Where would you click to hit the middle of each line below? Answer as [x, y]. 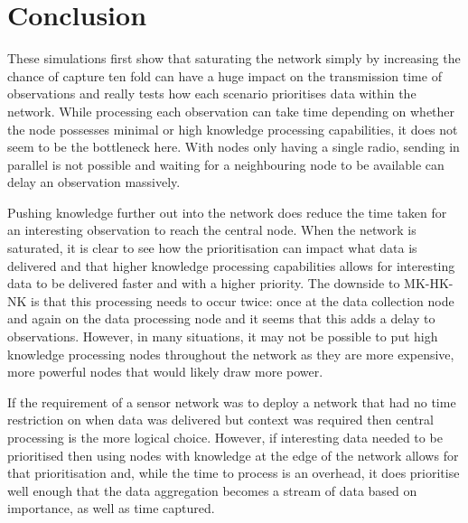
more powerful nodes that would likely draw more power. [165, 372]
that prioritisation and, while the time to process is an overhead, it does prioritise [234, 473]
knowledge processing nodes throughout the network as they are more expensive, [231, 354]
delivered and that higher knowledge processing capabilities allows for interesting [231, 265]
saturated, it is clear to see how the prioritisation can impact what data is [212, 248]
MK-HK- [429, 283]
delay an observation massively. [94, 182]
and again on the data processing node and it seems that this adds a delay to [221, 318]
